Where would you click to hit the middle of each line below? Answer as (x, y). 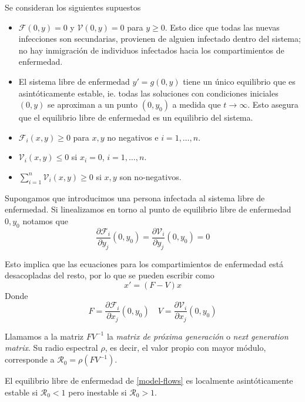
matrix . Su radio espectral (51, 348)
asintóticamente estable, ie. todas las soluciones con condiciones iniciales (148, 93)
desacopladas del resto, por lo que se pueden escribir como (110, 275)
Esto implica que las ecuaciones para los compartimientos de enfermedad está (144, 263)
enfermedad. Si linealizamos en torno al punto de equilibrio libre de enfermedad (148, 209)
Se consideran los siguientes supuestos (73, 7)
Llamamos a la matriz (44, 336)
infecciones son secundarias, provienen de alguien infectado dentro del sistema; (160, 39)
